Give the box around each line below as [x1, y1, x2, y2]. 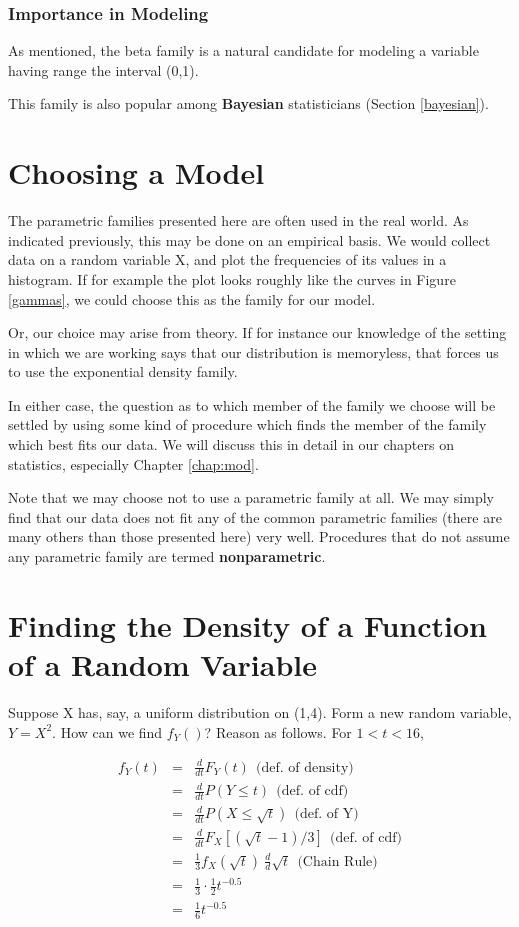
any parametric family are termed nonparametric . [8, 546, 326, 567]
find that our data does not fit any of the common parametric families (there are [8, 506, 502, 527]
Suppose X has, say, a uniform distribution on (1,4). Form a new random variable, [8, 701, 512, 722]
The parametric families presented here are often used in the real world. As [8, 210, 469, 231]
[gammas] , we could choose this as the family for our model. [8, 288, 376, 309]
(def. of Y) [294, 807, 359, 822]
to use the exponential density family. [8, 361, 238, 382]
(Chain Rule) [297, 854, 378, 869]
